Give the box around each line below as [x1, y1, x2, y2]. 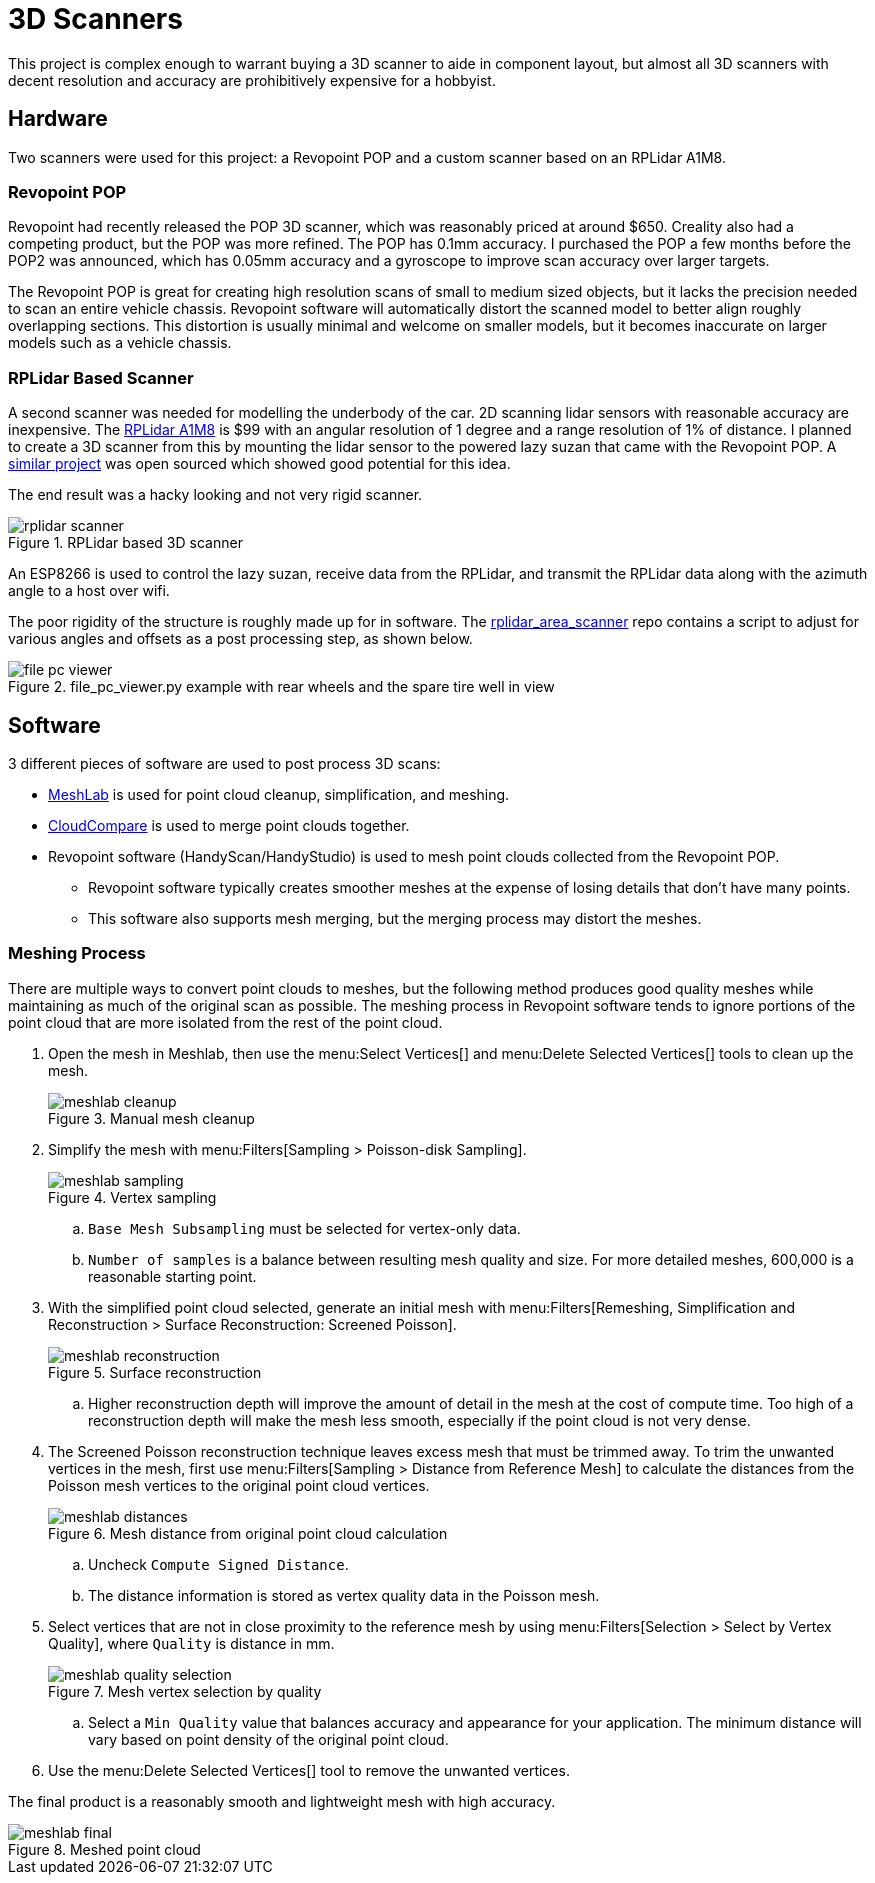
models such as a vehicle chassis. [8, 334, 232, 352]
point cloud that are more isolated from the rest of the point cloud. [8, 1013, 443, 1031]
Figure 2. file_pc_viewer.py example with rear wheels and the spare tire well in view [8, 678, 555, 696]
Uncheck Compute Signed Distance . [88, 1555, 349, 1573]
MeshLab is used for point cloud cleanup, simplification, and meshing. [48, 785, 510, 803]
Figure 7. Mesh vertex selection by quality [48, 1682, 322, 1700]
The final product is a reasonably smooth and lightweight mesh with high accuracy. [8, 1792, 556, 1810]
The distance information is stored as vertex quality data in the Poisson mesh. [88, 1586, 600, 1604]
